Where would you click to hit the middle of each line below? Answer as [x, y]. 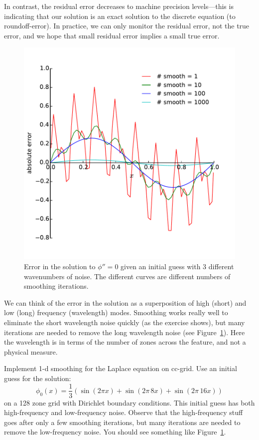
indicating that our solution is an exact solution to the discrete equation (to [120, 16]
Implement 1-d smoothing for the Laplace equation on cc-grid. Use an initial [121, 368]
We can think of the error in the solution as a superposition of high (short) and [125, 302]
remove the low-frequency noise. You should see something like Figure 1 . [115, 432]
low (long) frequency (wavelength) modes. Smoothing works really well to [116, 312]
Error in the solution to [60, 266]
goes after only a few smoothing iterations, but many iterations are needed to [122, 422]
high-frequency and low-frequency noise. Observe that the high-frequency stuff [124, 412]
